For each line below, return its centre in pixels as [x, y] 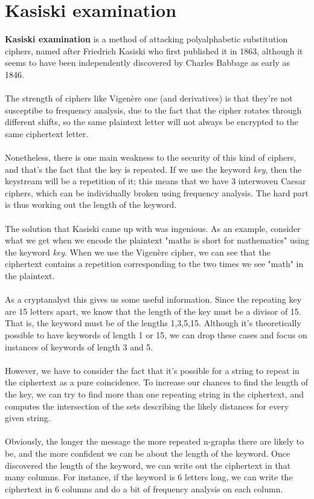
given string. [28, 418]
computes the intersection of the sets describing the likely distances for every [147, 406]
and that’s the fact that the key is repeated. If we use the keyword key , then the [153, 169]
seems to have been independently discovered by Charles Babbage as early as [148, 63]
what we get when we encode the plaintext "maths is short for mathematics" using [157, 240]
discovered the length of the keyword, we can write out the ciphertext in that [148, 465]
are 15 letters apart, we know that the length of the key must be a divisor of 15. [153, 311]
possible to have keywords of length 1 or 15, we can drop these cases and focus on [156, 334]
